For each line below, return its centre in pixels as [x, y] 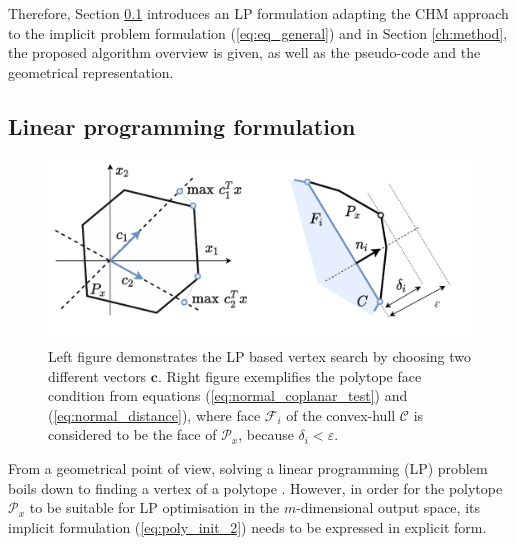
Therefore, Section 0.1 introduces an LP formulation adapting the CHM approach [258, 13]
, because [266, 434]
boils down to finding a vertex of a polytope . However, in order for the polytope [255, 487]
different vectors [97, 375]
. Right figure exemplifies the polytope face [289, 375]
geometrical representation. [91, 71]
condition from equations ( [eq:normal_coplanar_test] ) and [228, 395]
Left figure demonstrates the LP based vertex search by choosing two [260, 356]
